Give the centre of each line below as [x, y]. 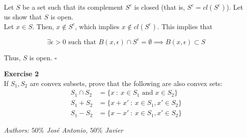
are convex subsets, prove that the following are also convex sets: [126, 83]
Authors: [17, 130]
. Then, [43, 26]
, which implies [97, 26]
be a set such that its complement [73, 7]
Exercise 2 [21, 74]
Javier [114, 130]
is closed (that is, [160, 7]
